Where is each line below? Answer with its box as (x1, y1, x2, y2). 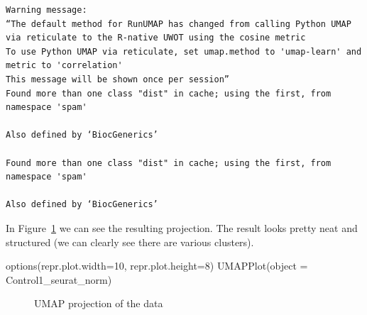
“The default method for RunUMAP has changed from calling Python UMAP (6, 18, 351, 29)
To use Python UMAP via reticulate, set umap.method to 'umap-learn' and (6, 46, 362, 57)
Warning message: (6, 5, 87, 15)
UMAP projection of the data (34, 296, 163, 311)
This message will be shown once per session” (6, 74, 229, 84)
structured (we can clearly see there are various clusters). (6, 234, 254, 249)
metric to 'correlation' (6, 60, 123, 71)
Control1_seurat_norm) (6, 272, 112, 287)
